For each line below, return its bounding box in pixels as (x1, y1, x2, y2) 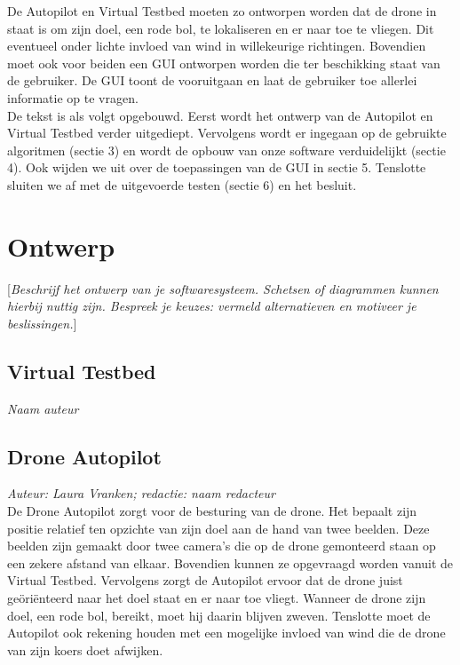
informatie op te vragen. (7, 88, 139, 107)
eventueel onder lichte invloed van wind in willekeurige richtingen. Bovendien (7, 36, 426, 55)
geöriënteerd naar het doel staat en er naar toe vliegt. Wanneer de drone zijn (7, 589, 426, 606)
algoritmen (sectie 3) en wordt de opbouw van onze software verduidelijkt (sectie (7, 140, 446, 159)
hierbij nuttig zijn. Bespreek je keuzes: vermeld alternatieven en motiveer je (7, 297, 416, 315)
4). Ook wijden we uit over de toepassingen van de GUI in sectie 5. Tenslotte (7, 158, 426, 177)
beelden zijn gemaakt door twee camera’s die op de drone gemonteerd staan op (7, 536, 436, 555)
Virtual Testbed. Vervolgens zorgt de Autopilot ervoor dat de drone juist (7, 571, 403, 590)
